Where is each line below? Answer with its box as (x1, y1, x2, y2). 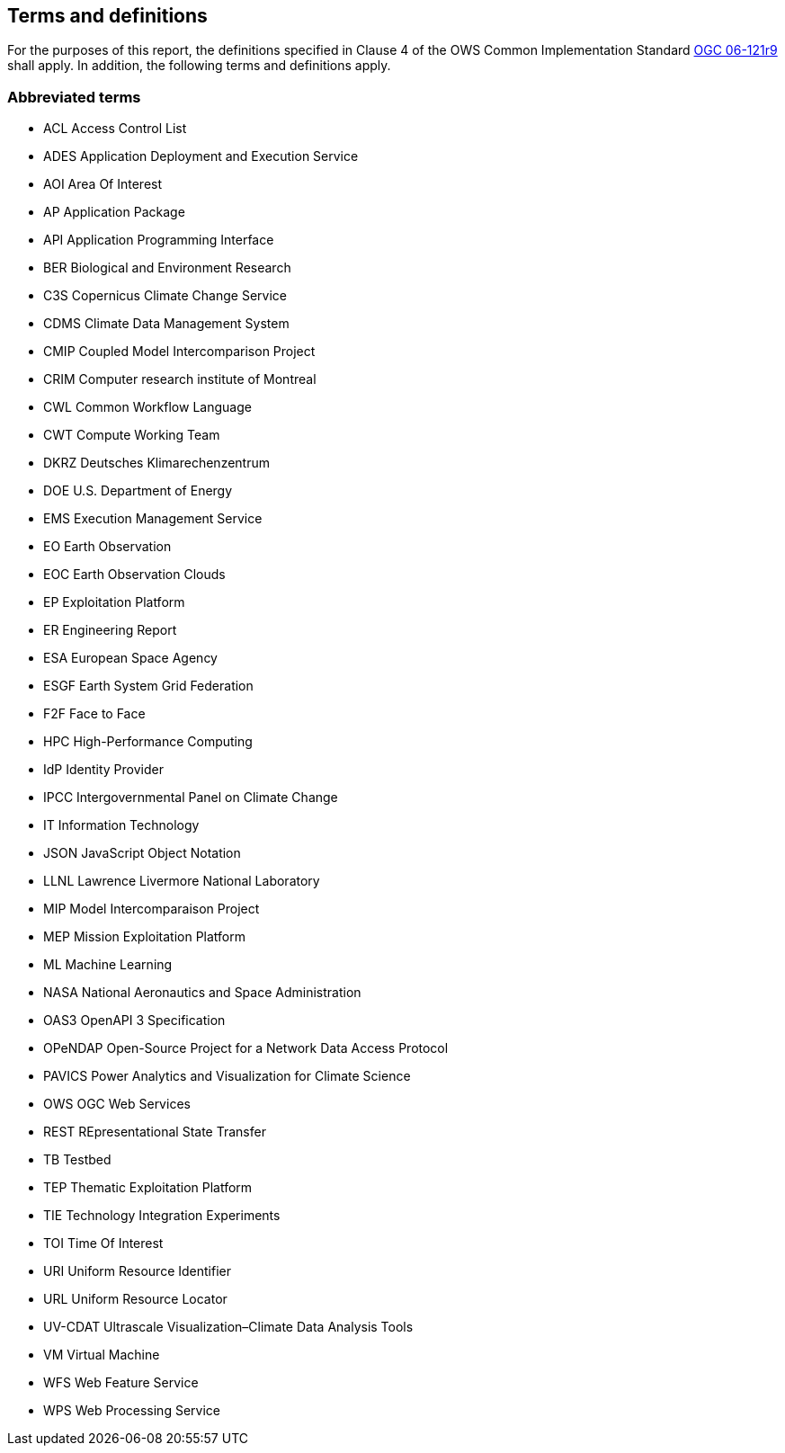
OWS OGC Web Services (43, 1096, 191, 1112)
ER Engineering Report (43, 622, 177, 638)
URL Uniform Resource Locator (43, 1291, 227, 1307)
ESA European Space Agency (43, 650, 218, 666)
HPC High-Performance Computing (43, 734, 253, 750)
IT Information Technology (43, 817, 200, 833)
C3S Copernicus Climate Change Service (43, 288, 287, 304)
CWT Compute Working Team (43, 427, 220, 443)
